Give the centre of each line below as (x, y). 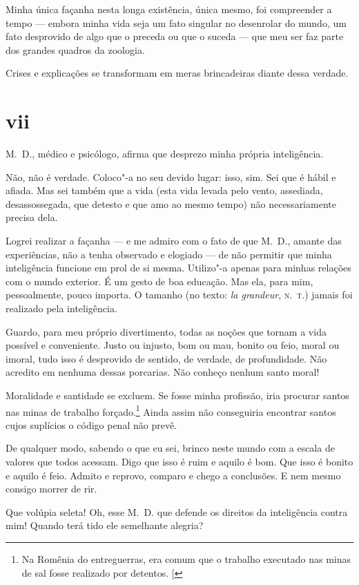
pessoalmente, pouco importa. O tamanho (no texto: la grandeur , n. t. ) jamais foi (179, 295)
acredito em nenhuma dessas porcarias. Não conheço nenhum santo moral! (163, 372)
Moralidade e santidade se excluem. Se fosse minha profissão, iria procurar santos (177, 395)
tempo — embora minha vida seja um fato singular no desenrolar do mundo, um (176, 22)
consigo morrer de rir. (51, 489)
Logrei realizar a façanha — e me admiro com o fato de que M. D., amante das (174, 241)
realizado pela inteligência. (61, 308)
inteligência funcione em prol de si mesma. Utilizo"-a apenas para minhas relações (178, 268)
